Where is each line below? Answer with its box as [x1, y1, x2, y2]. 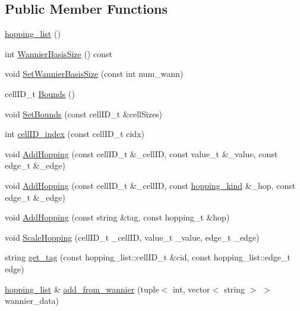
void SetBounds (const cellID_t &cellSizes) [5, 107, 163, 120]
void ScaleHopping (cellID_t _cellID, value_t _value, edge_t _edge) [5, 231, 260, 243]
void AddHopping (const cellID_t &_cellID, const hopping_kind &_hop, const [5, 179, 296, 191]
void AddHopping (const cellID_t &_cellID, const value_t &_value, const [5, 147, 278, 160]
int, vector [172, 282, 210, 295]
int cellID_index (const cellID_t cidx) [5, 127, 144, 140]
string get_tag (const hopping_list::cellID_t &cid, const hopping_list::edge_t [5, 251, 290, 263]
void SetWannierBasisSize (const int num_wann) [5, 67, 184, 80]
